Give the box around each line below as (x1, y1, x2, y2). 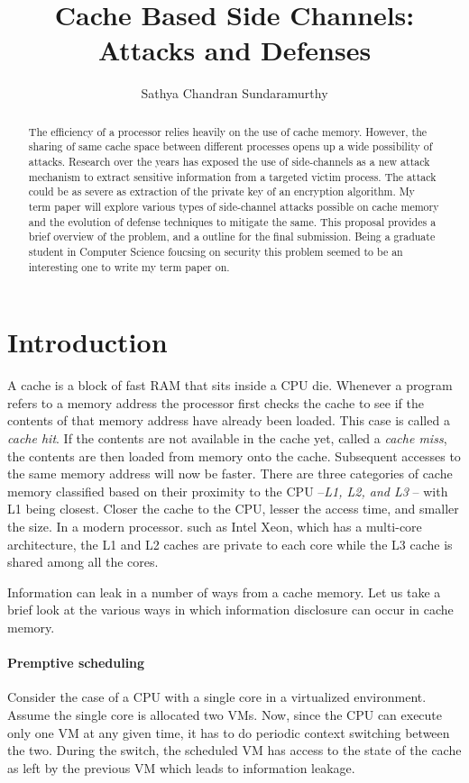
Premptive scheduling (7, 653, 145, 672)
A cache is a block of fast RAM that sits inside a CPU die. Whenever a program (7, 376, 453, 395)
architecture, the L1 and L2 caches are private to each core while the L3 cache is (7, 534, 453, 553)
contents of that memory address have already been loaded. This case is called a (7, 411, 450, 430)
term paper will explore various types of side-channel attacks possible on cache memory (28, 198, 439, 214)
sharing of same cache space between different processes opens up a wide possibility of (28, 139, 433, 154)
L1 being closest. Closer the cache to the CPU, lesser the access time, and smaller (7, 499, 459, 518)
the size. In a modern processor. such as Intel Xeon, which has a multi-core (7, 516, 422, 535)
